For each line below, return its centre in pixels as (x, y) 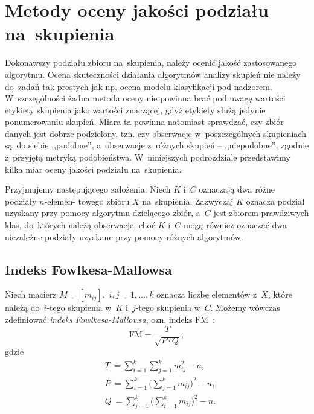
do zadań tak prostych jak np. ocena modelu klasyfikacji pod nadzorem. (139, 86)
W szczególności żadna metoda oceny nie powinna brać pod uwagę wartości (145, 98)
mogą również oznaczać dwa (235, 225)
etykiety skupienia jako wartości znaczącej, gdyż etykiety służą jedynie (135, 110)
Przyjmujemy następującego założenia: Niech (88, 189)
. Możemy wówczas (245, 307)
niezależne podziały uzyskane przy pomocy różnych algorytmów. (124, 236)
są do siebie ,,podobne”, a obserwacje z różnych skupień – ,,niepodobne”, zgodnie (157, 145)
